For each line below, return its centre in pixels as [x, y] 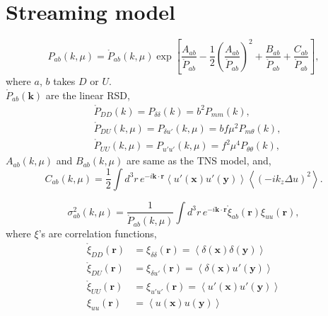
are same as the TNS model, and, [199, 160]
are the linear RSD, [88, 95]
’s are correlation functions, [98, 233]
